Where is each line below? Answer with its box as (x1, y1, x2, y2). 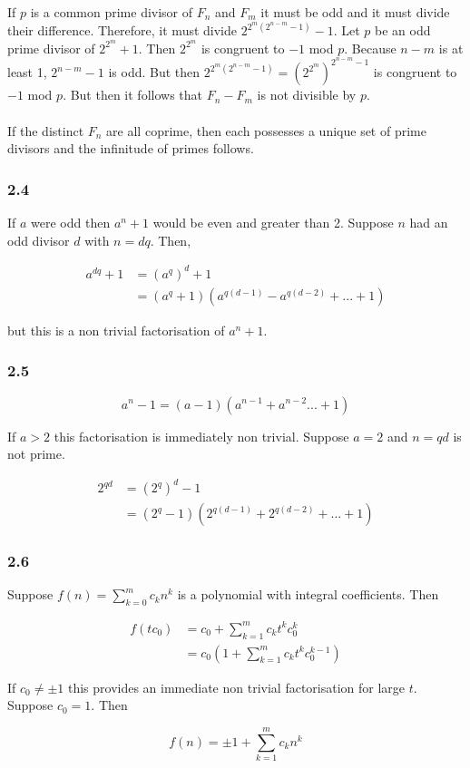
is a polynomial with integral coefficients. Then (177, 585, 439, 604)
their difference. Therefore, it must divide (7, 21, 238, 40)
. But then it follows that (63, 85, 203, 104)
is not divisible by (257, 85, 357, 104)
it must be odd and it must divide (260, 3, 450, 21)
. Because (344, 38, 397, 57)
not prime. (7, 444, 65, 463)
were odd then (31, 212, 111, 231)
